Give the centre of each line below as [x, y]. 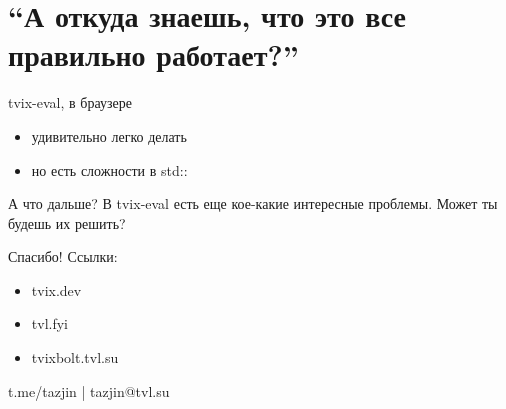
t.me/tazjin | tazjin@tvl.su [89, 390]
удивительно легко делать [109, 135]
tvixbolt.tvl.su [75, 357]
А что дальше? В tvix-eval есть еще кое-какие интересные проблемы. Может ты [253, 203]
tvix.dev [56, 289]
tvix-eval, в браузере [70, 102]
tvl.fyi [49, 323]
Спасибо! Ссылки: [63, 256]
